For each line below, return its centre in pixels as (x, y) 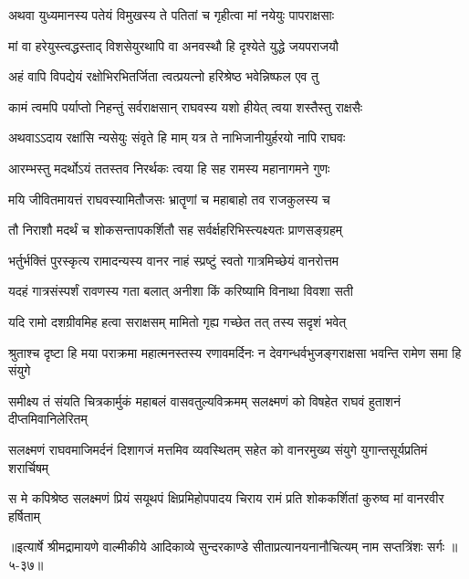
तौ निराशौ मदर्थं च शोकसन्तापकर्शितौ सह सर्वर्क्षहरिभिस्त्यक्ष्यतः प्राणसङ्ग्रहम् (175, 230)
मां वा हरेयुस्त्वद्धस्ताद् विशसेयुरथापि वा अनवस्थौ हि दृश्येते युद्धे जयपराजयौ (174, 45)
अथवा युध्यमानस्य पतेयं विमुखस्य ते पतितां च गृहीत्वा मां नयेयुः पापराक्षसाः (171, 15)
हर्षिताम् (24, 516)
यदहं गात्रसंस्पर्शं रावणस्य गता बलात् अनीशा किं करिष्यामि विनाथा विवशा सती (181, 291)
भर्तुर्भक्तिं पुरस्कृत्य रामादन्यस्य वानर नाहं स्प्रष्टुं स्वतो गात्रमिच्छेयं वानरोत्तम (174, 260)
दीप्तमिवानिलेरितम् (48, 419)
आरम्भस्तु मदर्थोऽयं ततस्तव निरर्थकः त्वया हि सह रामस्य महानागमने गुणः (169, 168)
